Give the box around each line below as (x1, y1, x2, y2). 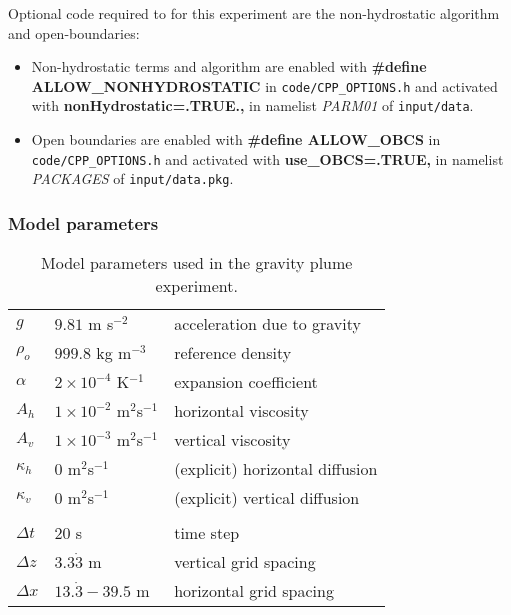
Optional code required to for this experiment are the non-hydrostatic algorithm (8, 3, 500, 23)
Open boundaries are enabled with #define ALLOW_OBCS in (31, 129, 441, 150)
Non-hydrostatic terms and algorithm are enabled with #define (31, 56, 427, 77)
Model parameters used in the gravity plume (41, 251, 353, 275)
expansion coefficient (174, 370, 318, 394)
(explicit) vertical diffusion (174, 486, 360, 510)
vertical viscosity (174, 428, 291, 452)
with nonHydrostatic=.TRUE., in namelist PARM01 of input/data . (31, 95, 474, 116)
